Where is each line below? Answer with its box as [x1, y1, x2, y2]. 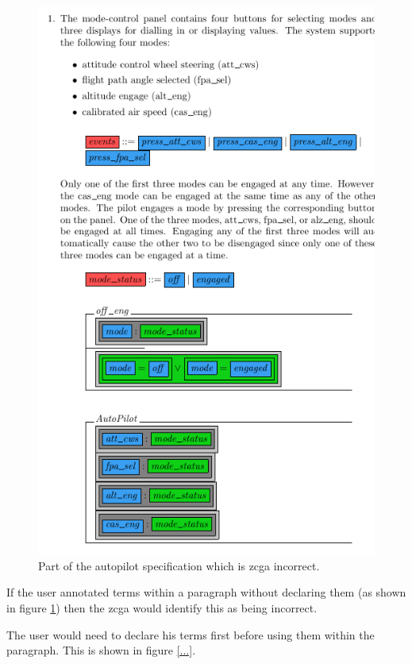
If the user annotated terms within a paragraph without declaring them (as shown [6, 584, 406, 600]
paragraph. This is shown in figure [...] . [6, 642, 196, 658]
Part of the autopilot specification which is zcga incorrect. [38, 557, 320, 573]
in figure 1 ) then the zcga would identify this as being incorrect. [6, 599, 318, 616]
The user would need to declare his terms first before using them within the [6, 626, 375, 643]
